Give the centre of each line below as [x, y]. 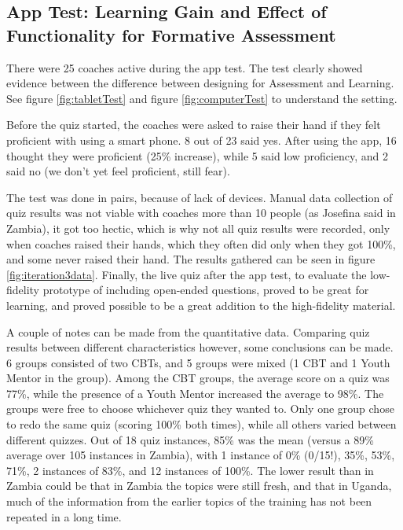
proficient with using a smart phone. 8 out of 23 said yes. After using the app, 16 [201, 140]
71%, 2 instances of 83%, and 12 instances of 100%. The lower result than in [190, 470]
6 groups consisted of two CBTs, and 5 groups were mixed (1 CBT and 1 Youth [198, 362]
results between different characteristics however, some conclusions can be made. [200, 347]
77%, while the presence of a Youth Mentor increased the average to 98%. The [195, 393]
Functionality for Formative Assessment [171, 34]
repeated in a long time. [64, 516]
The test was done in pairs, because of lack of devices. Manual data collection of [200, 197]
